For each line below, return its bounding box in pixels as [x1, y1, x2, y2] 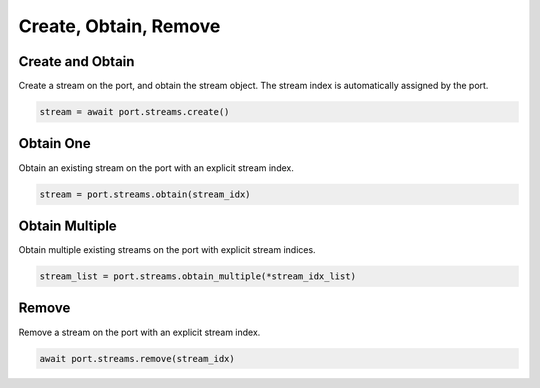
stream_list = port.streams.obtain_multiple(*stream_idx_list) [39, 271, 357, 282]
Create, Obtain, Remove [18, 15, 221, 37]
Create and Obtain [18, 53, 135, 70]
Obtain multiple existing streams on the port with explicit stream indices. [18, 244, 316, 256]
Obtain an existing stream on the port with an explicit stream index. [18, 161, 294, 174]
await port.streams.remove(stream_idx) [39, 353, 235, 364]
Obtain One [18, 135, 91, 152]
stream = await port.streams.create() [39, 106, 230, 118]
